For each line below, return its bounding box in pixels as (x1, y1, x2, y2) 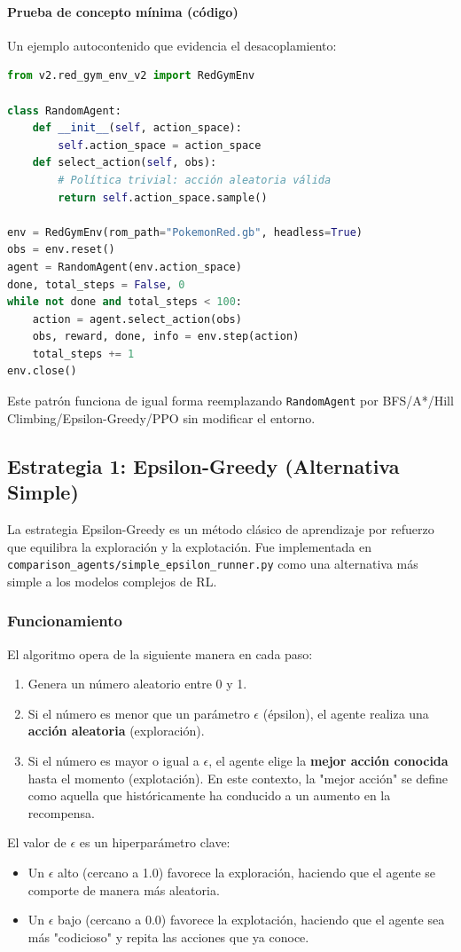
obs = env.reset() (7, 243, 115, 256)
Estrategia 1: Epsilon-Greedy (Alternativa (7, 452, 400, 479)
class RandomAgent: (7, 104, 121, 117)
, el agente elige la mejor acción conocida (208, 751, 449, 769)
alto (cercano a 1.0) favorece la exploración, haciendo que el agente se (58, 862, 436, 881)
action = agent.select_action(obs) (32, 312, 242, 326)
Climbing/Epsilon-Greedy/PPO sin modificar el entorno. (7, 408, 316, 427)
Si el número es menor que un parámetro (27, 704, 250, 722)
